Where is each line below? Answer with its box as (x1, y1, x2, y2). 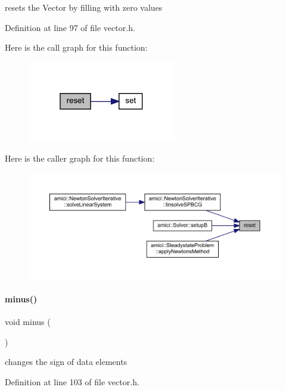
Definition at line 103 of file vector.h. (5, 375, 139, 388)
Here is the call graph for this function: (5, 41, 148, 54)
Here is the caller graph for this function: (5, 151, 155, 164)
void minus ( (5, 315, 51, 328)
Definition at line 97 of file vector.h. (5, 21, 135, 33)
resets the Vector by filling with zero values (5, 1, 163, 13)
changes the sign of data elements (5, 355, 128, 368)
